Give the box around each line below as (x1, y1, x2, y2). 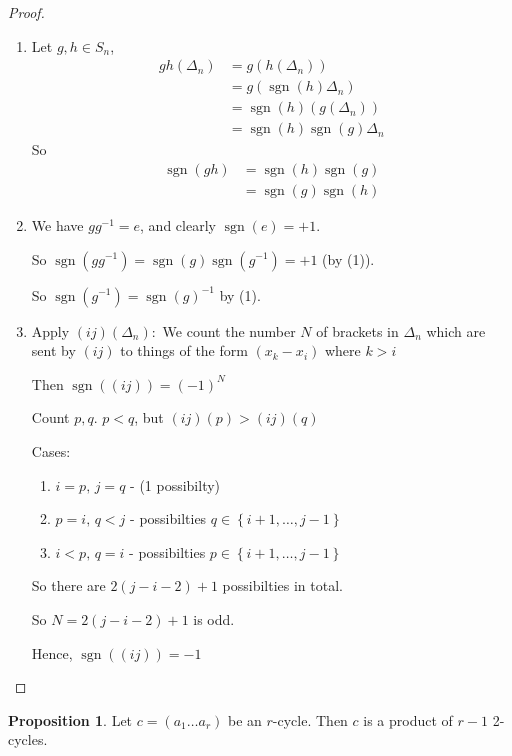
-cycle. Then (272, 709, 348, 730)
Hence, (31, 642, 73, 663)
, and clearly (140, 214, 216, 235)
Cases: (31, 440, 71, 461)
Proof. (8, 2, 45, 22)
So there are (31, 575, 106, 596)
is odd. (193, 608, 235, 629)
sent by (31, 340, 76, 361)
